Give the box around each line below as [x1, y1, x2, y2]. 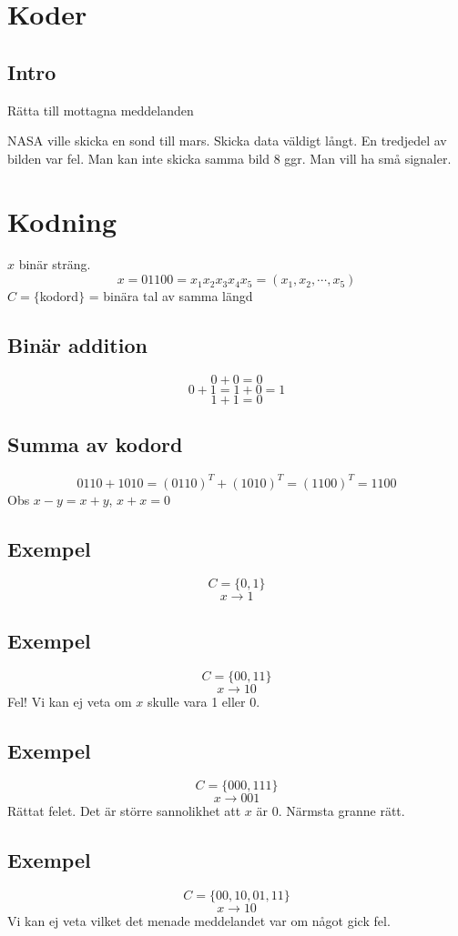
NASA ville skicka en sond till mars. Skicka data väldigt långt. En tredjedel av [7, 131, 447, 150]
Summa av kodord [7, 430, 183, 458]
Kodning [7, 202, 117, 239]
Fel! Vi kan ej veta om [7, 691, 132, 710]
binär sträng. [18, 255, 91, 274]
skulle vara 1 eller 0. [148, 691, 260, 710]
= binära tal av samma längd [88, 287, 253, 306]
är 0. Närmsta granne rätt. [256, 801, 405, 820]
